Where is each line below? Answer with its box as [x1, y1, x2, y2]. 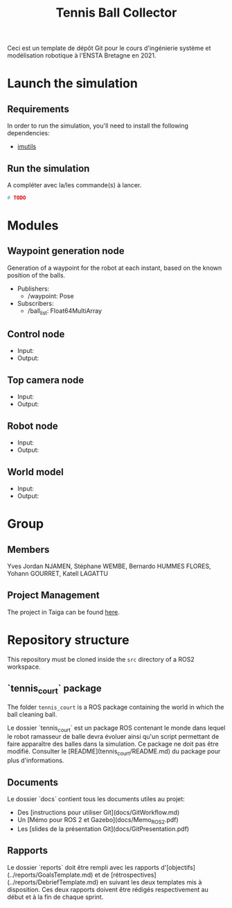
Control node [7, 328, 65, 341]
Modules [7, 218, 59, 234]
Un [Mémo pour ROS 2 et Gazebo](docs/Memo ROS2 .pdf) [17, 816, 179, 825]
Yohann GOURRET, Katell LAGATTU [7, 569, 109, 577]
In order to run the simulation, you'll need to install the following [7, 121, 189, 130]
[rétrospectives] [110, 871, 157, 879]
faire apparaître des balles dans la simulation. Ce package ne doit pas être [7, 740, 220, 748]
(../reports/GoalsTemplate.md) [7, 871, 93, 879]
